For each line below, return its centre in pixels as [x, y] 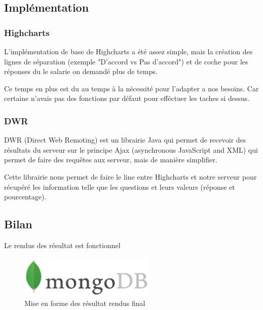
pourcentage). [25, 197]
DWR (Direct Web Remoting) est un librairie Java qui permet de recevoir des [125, 140]
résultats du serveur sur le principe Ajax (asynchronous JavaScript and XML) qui [131, 149]
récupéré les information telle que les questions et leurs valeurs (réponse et [120, 186]
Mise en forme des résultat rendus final [85, 303]
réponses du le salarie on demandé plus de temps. [81, 71]
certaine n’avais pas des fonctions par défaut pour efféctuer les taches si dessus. [127, 98]
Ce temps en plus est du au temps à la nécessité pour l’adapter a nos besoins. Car [131, 88]
